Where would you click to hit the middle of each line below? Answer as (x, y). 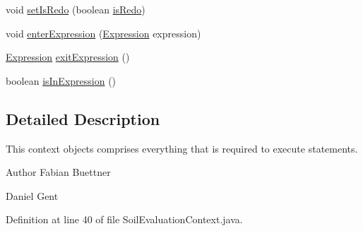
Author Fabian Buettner (58, 172)
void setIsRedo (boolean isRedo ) (76, 9)
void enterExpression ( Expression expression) (103, 33)
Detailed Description (83, 118)
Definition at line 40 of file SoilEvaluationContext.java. (124, 219)
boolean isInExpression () (61, 80)
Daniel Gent (32, 195)
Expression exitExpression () (68, 57)
